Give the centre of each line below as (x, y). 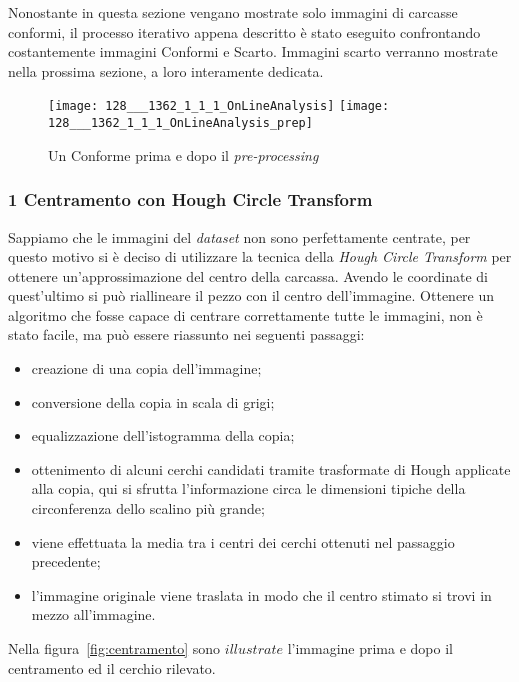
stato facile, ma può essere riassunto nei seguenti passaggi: (186, 334)
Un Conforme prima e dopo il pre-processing (183, 154)
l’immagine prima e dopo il (370, 648)
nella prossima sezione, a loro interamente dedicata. (166, 70)
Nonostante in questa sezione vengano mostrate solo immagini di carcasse (233, 12)
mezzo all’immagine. (93, 614)
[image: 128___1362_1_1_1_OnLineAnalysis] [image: (219, 106)
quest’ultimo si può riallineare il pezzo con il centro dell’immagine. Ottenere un (251, 295)
